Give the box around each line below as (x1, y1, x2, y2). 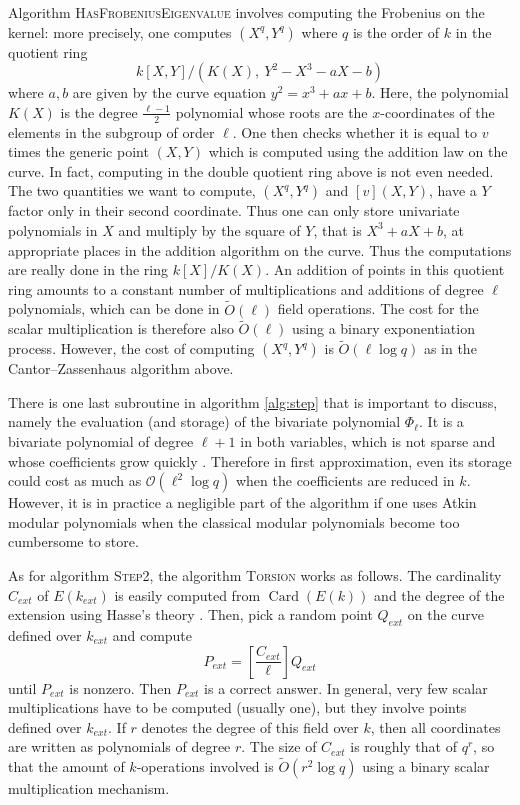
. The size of (241, 736, 317, 757)
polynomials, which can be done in (8, 298, 220, 319)
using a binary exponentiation (291, 318, 475, 339)
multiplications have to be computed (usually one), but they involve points (8, 697, 467, 718)
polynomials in (8, 219, 98, 240)
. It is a (419, 411, 464, 432)
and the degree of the (374, 584, 505, 605)
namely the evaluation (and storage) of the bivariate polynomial (8, 411, 401, 432)
